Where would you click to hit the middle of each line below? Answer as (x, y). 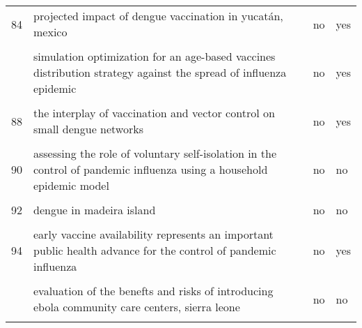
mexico (50, 32)
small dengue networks (88, 129)
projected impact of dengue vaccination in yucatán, (158, 16)
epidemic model (71, 185)
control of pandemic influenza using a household (151, 169)
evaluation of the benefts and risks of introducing (154, 291)
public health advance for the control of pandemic (155, 250)
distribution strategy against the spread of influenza (160, 72)
